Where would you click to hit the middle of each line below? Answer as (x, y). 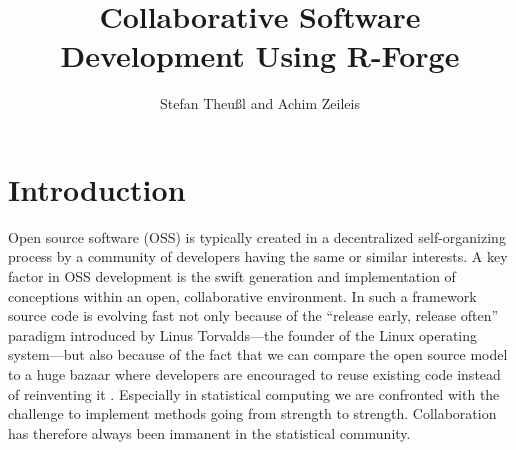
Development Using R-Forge (260, 55)
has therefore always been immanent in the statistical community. (209, 432)
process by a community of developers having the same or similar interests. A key (258, 256)
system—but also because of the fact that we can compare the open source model (258, 354)
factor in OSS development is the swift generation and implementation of (232, 276)
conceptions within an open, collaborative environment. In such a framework (242, 295)
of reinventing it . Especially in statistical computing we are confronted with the (254, 393)
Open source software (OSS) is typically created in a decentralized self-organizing (257, 236)
